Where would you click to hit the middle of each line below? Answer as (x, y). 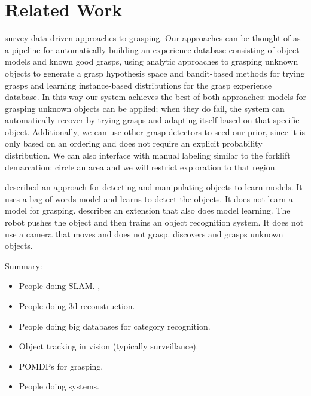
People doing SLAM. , (60, 286)
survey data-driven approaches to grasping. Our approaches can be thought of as (153, 38)
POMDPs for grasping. (61, 366)
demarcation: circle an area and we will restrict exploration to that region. (141, 167)
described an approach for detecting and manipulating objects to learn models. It (154, 187)
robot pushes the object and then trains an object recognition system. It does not (154, 222)
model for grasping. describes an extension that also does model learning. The (148, 210)
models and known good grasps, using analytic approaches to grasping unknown (152, 61)
